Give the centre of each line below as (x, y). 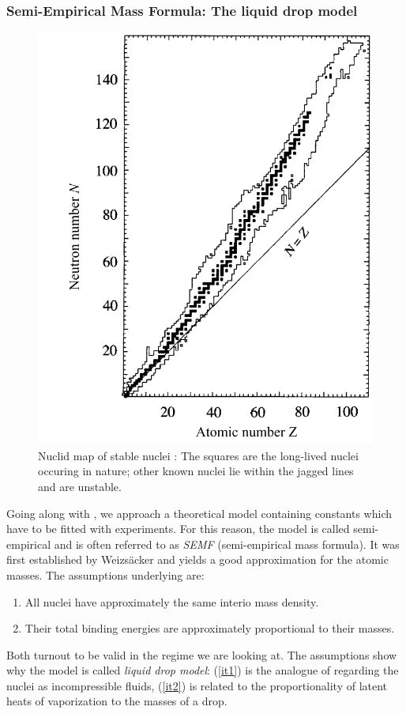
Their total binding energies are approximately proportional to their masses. (210, 628)
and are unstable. (80, 486)
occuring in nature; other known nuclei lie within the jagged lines (196, 471)
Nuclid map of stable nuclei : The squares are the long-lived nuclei (198, 455)
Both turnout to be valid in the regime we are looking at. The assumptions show (202, 654)
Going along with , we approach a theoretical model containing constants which (199, 513)
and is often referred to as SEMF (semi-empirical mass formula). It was (227, 544)
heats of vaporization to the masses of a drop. (117, 701)
